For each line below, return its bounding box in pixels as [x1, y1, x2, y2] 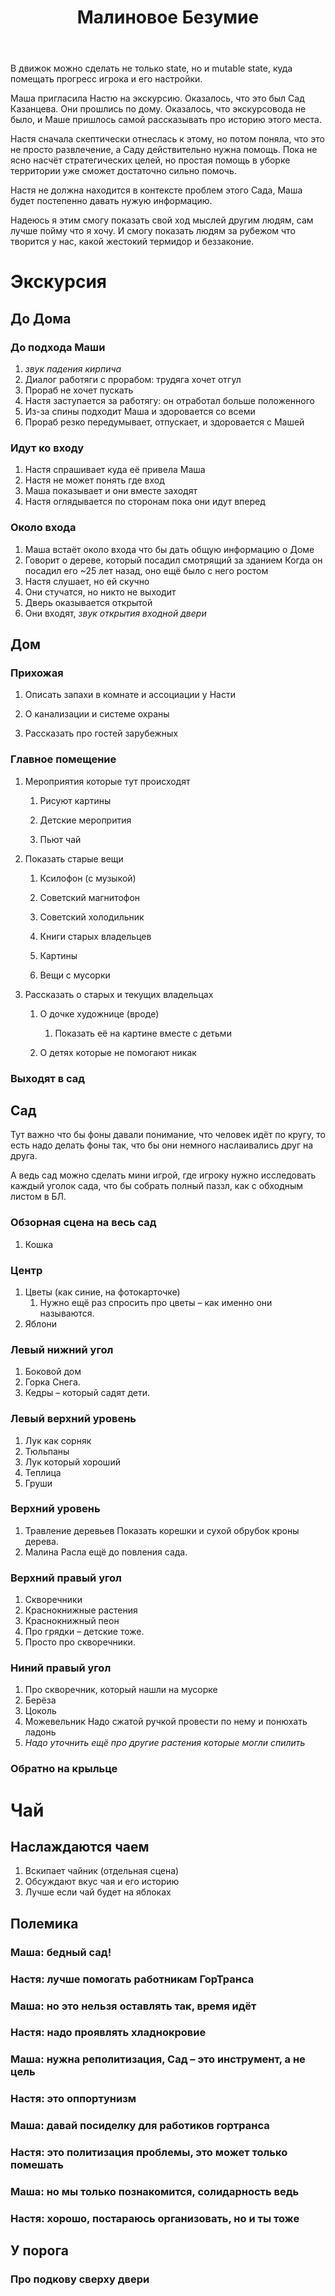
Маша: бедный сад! [10, 1945, 112, 1959]
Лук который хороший [24, 1456, 121, 1468]
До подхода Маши [10, 340, 106, 354]
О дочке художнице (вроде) [39, 1007, 160, 1020]
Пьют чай [39, 833, 82, 845]
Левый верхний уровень [10, 1412, 137, 1426]
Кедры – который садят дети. [24, 1387, 150, 1399]
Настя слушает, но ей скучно [24, 575, 150, 587]
